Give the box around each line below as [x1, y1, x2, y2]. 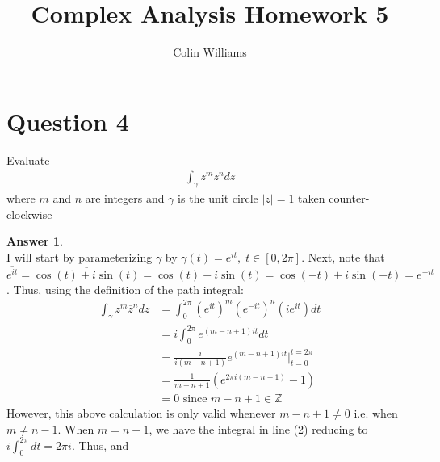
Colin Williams [173, 44, 247, 61]
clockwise [6, 205, 52, 222]
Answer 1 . [6, 233, 63, 250]
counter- [329, 190, 370, 207]
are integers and [85, 190, 165, 207]
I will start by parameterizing [6, 248, 153, 265]
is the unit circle [178, 190, 258, 207]
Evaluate [6, 151, 50, 168]
